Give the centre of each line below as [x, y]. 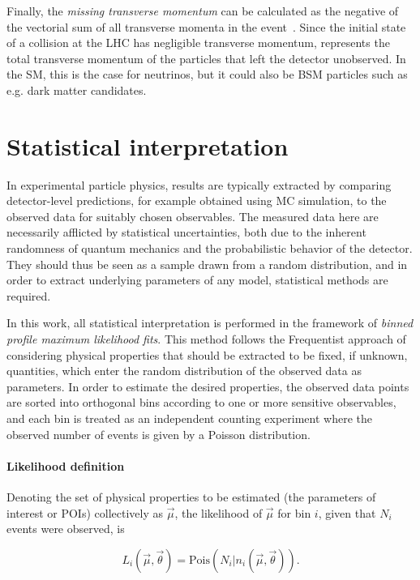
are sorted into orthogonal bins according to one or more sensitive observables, [201, 402]
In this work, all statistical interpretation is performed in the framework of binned [210, 323]
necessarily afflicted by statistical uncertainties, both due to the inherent [186, 232]
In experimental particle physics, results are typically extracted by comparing [199, 184]
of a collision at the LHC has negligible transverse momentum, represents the [198, 43]
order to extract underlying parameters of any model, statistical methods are [197, 280]
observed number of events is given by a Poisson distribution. [159, 434]
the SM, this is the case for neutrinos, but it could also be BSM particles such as [207, 74]
